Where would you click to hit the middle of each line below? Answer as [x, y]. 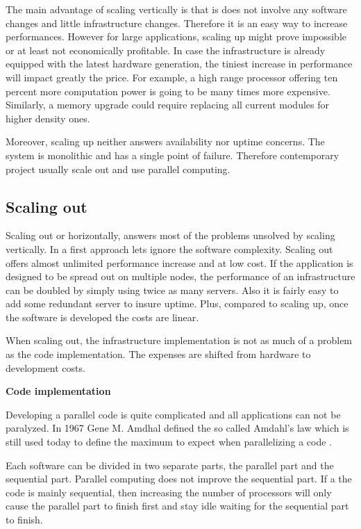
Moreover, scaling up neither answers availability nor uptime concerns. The [165, 141]
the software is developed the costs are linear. [102, 317]
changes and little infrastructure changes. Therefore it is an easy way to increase [177, 23]
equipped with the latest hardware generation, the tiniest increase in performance [179, 64]
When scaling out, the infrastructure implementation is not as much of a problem [179, 340]
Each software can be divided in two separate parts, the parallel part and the [170, 465]
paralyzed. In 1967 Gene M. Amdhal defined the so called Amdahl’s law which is [177, 428]
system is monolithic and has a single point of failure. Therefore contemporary [173, 155]
